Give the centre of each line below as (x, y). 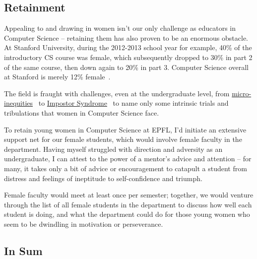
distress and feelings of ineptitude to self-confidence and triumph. (103, 178)
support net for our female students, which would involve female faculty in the (123, 139)
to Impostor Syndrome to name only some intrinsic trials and (133, 103)
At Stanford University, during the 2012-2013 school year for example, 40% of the (128, 47)
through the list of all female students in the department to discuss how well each (128, 204)
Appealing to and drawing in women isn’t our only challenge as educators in (120, 28)
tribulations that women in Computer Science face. (82, 112)
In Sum (23, 250)
